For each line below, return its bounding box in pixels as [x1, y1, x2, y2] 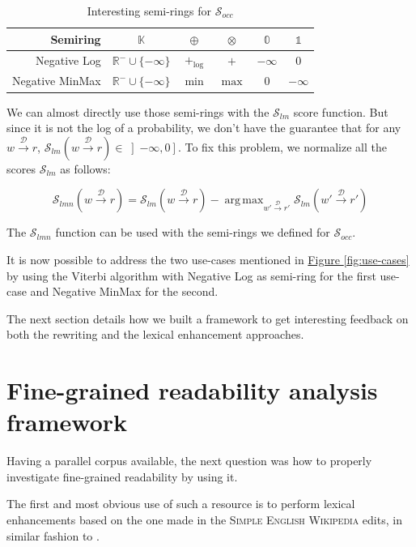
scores [6, 160, 36, 177]
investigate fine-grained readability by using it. [6, 468, 238, 485]
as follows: [60, 160, 111, 177]
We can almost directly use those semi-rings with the [6, 103, 270, 120]
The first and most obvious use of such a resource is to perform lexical [6, 495, 355, 512]
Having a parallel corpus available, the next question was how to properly [6, 452, 372, 469]
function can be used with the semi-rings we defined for [55, 224, 330, 241]
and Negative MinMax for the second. [30, 283, 219, 300]
